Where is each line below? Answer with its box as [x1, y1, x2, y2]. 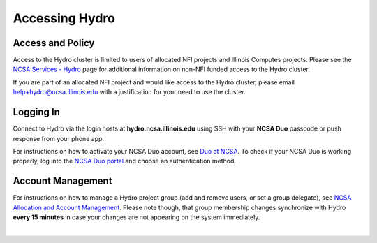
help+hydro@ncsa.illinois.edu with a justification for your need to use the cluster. [13, 88, 246, 96]
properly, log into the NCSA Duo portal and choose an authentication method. [13, 157, 237, 165]
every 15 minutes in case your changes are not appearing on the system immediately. [13, 213, 260, 221]
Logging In [13, 106, 61, 118]
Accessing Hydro [13, 10, 115, 26]
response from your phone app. [13, 134, 105, 142]
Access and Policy [13, 37, 95, 49]
